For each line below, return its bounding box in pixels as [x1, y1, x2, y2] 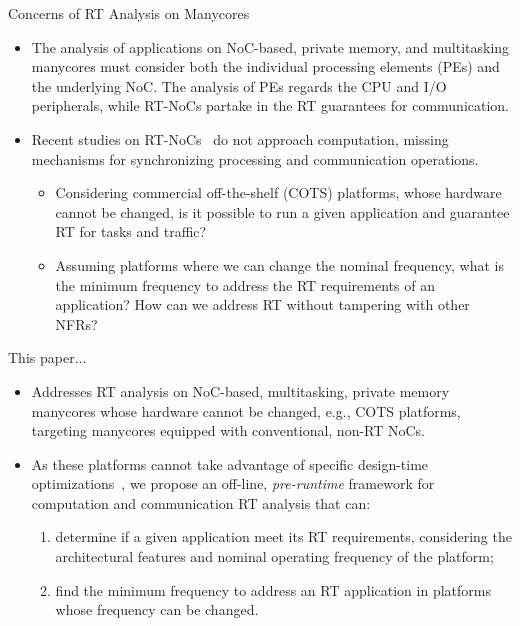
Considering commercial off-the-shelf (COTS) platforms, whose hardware [55, 182, 502, 203]
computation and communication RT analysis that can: [31, 492, 371, 513]
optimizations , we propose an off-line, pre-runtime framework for [31, 473, 435, 494]
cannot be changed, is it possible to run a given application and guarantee [55, 201, 510, 222]
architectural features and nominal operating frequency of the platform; [55, 546, 494, 567]
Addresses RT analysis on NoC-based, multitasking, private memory [31, 380, 450, 401]
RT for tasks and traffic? [55, 221, 207, 242]
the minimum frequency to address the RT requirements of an [55, 274, 435, 295]
